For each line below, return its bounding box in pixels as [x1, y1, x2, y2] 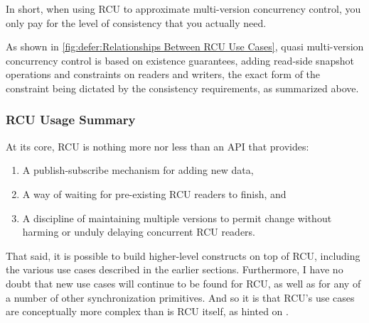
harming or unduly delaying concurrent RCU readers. [22, 224, 256, 239]
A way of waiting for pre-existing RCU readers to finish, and [22, 186, 287, 201]
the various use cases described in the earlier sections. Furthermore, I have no [6, 262, 343, 277]
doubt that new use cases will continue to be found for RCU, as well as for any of [6, 275, 361, 290]
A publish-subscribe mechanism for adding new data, [22, 163, 254, 177]
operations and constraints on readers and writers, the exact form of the [6, 67, 321, 82]
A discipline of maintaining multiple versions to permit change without [22, 210, 332, 225]
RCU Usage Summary [6, 111, 136, 128]
